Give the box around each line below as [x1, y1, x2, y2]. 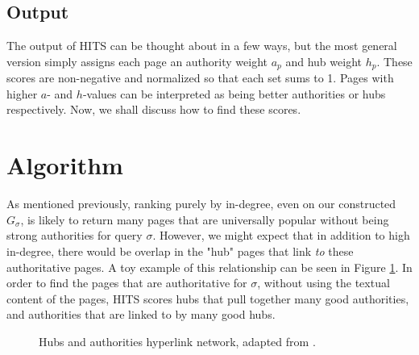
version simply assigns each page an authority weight [6, 52, 268, 69]
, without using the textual [257, 274, 390, 291]
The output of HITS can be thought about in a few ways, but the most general [6, 37, 397, 54]
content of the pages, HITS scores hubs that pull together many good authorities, [6, 290, 409, 307]
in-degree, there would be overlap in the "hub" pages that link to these [6, 242, 354, 259]
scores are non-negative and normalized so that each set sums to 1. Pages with [6, 69, 394, 86]
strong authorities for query [6, 227, 143, 244]
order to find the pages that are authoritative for [6, 274, 247, 291]
